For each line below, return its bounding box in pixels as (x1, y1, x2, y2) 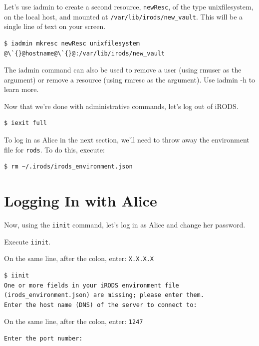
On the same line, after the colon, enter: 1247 (4, 316, 143, 326)
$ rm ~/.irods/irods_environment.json (4, 163, 133, 170)
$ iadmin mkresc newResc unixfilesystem (4, 39, 140, 47)
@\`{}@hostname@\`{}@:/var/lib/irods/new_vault (4, 49, 165, 57)
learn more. (4, 84, 39, 94)
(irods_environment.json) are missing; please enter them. (4, 291, 204, 299)
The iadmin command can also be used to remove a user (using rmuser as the (4, 64, 242, 75)
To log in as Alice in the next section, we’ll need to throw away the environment (4, 134, 250, 145)
